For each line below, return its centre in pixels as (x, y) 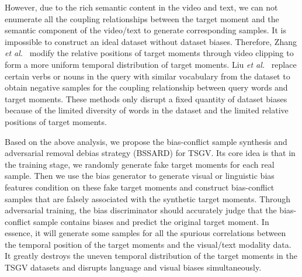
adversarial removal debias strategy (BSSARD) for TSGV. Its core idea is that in (150, 153)
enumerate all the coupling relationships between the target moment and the (142, 18)
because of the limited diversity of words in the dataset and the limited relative (147, 110)
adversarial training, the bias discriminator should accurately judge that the (141, 210)
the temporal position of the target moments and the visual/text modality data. (148, 244)
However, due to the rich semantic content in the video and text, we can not (141, 7)
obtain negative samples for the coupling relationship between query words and (146, 87)
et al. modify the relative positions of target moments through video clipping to (149, 53)
